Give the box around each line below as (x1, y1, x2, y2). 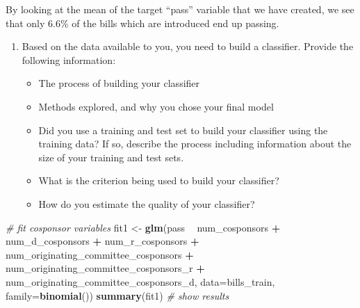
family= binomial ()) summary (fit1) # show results (6, 288, 229, 302)
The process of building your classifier (38, 76, 200, 90)
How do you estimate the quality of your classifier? (38, 196, 255, 211)
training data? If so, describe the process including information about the (38, 136, 352, 151)
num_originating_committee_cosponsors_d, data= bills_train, (6, 274, 275, 289)
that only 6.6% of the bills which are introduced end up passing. (6, 15, 279, 30)
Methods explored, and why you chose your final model (38, 99, 274, 113)
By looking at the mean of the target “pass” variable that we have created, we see (6, 2, 354, 16)
